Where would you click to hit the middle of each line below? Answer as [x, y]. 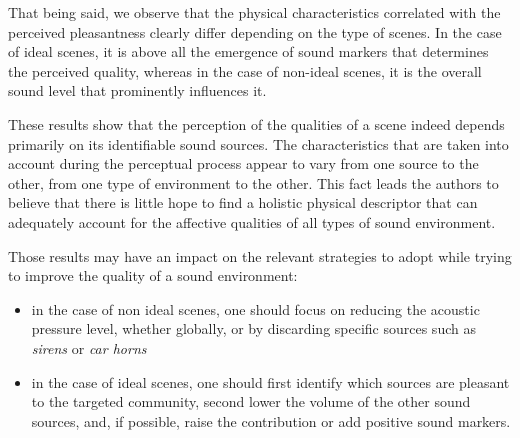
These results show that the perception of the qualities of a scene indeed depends [256, 123]
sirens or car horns [89, 347]
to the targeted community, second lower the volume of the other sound [251, 401]
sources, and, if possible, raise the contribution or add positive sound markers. [271, 420]
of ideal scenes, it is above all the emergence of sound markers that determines [248, 51]
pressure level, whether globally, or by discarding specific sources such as [253, 328]
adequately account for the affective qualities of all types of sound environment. [252, 221]
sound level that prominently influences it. [137, 90]
